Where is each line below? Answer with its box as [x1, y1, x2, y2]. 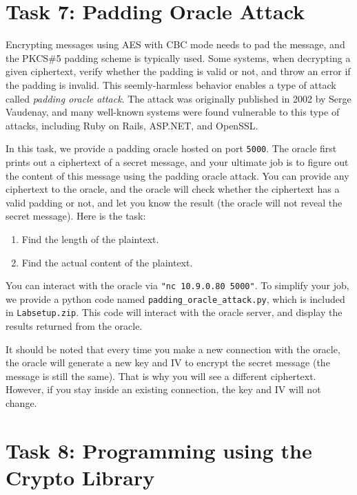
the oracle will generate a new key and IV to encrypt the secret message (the [6, 355, 330, 370]
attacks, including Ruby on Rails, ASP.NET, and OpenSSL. [6, 118, 258, 132]
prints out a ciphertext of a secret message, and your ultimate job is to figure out [6, 154, 349, 169]
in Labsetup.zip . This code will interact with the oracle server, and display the [6, 305, 343, 319]
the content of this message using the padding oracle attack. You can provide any [6, 168, 349, 182]
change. [6, 396, 37, 410]
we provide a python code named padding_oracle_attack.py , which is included [6, 291, 345, 306]
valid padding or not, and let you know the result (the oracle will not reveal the [6, 195, 343, 209]
